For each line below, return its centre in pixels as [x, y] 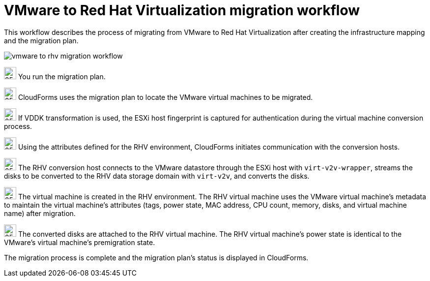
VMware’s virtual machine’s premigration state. [80, 242]
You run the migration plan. [62, 76]
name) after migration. [40, 213]
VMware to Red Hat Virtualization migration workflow [182, 10]
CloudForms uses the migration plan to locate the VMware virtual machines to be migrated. [165, 97]
